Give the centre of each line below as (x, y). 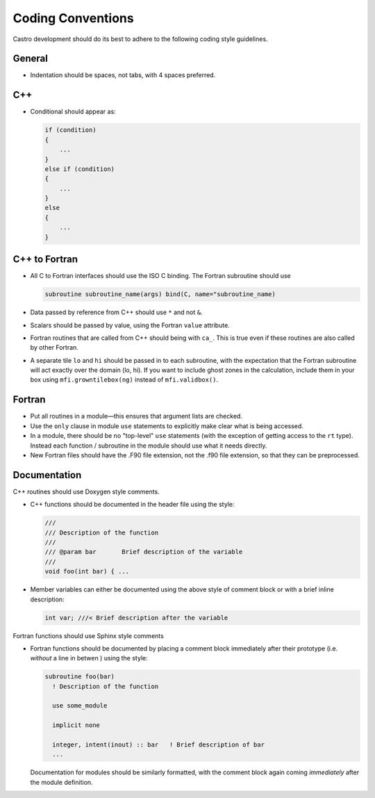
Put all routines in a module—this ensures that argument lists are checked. (136, 416)
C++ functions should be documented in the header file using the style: (132, 505)
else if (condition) (80, 169)
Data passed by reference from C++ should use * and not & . (116, 312)
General (31, 59)
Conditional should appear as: (73, 112)
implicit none (76, 725)
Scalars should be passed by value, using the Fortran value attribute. (130, 325)
